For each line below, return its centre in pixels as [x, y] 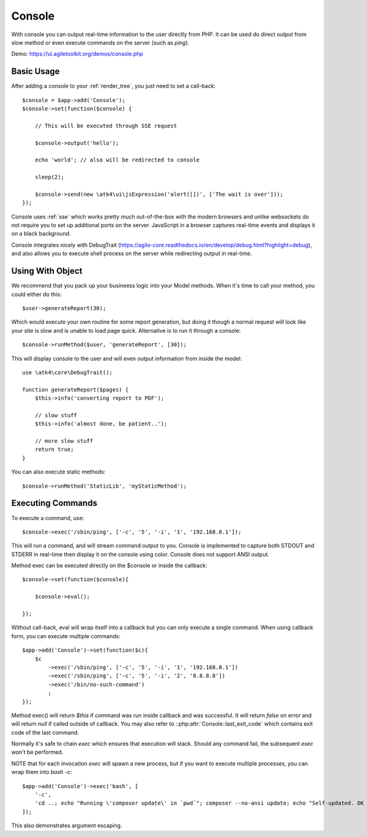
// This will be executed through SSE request [106, 126]
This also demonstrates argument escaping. [67, 825]
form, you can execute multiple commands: [66, 636]
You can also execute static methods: [58, 472]
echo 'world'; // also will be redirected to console [117, 160]
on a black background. [41, 234]
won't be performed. [37, 752]
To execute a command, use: [48, 518]
